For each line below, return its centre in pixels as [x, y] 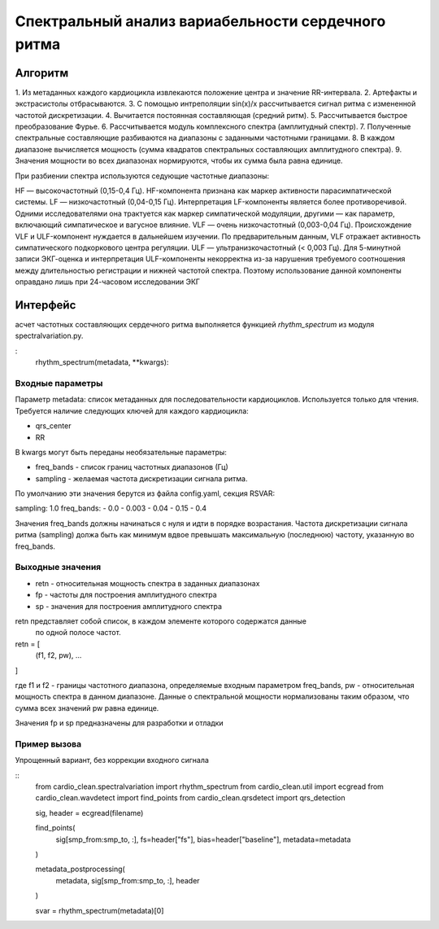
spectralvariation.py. [49, 336]
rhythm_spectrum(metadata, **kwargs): [102, 362]
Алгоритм [42, 73]
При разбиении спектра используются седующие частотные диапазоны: [142, 176]
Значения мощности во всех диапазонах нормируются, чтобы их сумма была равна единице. [179, 161]
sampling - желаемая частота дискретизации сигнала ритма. [141, 478]
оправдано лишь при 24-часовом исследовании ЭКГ [108, 282]
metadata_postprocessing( [80, 869]
